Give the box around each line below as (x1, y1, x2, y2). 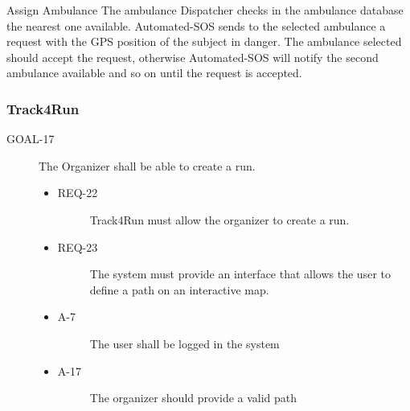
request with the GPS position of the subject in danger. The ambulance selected (6, 33, 402, 50)
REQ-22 (57, 184, 98, 201)
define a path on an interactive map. (89, 281, 269, 298)
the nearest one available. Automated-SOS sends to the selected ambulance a (6, 17, 386, 34)
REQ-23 (57, 238, 98, 255)
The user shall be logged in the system (89, 335, 280, 351)
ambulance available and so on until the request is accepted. (6, 64, 302, 81)
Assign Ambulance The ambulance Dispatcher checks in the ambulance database (6, 2, 404, 18)
